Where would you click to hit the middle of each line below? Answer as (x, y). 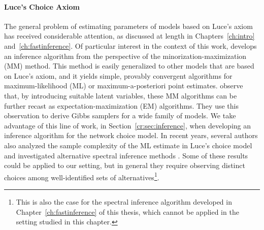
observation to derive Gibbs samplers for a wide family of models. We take (120, 116)
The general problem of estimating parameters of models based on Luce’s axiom (128, 26)
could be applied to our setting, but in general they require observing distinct (125, 165)
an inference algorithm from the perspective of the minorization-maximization (125, 56)
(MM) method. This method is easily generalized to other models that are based (129, 66)
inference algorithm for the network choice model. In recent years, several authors (131, 135)
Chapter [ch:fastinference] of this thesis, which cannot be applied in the (127, 211)
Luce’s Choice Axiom (42, 6)
